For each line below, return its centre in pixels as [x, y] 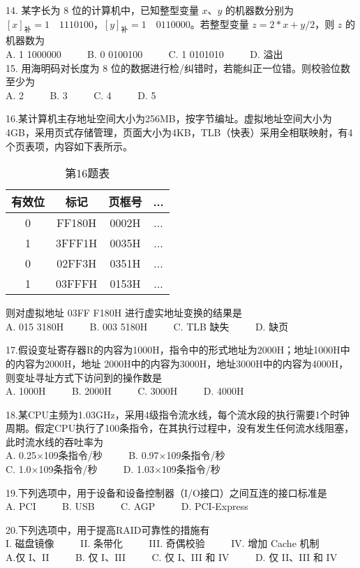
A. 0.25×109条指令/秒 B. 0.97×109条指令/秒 [115, 455]
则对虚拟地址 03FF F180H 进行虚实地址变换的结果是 [124, 313]
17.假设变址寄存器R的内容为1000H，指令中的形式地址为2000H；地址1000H [173, 350]
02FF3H [77, 263]
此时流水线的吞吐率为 [54, 441]
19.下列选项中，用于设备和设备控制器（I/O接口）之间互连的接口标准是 [166, 492]
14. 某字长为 [33, 10]
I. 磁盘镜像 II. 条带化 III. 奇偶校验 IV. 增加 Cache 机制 [163, 543]
